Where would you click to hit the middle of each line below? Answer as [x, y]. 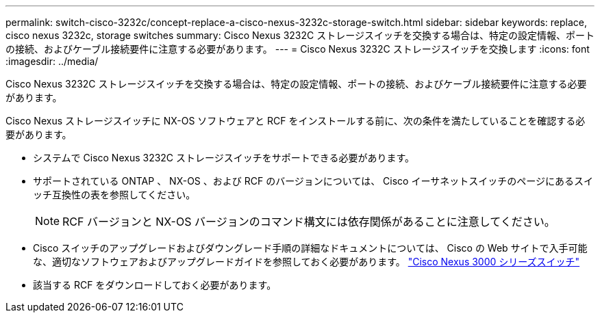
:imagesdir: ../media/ [52, 61]
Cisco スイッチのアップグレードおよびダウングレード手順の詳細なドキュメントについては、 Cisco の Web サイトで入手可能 [310, 248]
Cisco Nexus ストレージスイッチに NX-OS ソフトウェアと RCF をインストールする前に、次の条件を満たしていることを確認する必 [296, 121]
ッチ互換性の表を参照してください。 [114, 195]
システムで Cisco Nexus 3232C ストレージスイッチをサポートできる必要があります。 [224, 158]
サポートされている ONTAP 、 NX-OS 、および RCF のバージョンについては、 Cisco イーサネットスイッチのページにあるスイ [313, 181]
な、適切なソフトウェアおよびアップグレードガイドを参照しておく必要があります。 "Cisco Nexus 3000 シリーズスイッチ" [307, 262]
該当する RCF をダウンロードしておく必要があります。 [155, 285]
